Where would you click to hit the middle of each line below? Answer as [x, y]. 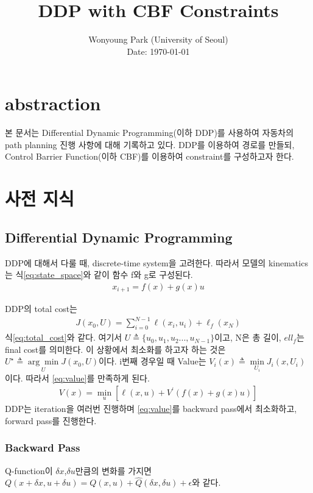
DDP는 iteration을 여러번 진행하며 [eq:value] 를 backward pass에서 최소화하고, [151, 409]
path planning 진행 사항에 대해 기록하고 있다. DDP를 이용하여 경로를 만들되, [150, 144]
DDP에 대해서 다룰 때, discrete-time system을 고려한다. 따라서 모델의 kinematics [156, 262]
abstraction [53, 103]
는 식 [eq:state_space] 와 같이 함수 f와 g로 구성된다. [99, 275]
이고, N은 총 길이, [248, 337]
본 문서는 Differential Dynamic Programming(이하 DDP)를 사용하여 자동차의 [149, 133]
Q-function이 [29, 470]
